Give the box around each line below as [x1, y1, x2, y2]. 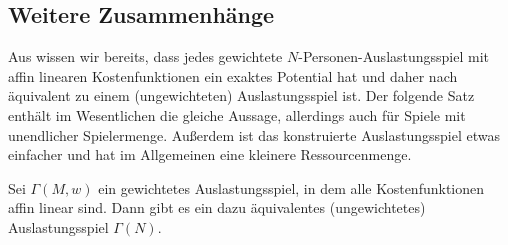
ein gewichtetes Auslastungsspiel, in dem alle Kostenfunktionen [98, 177, 485, 198]
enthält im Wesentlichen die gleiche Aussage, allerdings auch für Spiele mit [8, 104, 466, 125]
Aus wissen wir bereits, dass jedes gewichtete [8, 46, 283, 67]
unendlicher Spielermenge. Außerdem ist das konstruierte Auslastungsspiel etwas [8, 124, 500, 145]
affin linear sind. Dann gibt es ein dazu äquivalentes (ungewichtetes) [8, 197, 426, 218]
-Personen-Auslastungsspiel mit [298, 46, 490, 67]
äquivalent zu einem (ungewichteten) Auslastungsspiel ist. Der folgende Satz [8, 85, 475, 106]
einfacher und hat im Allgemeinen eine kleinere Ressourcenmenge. [8, 144, 412, 165]
